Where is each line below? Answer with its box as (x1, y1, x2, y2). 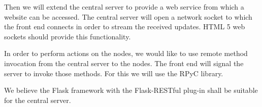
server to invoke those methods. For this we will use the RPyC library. (4, 68, 223, 78)
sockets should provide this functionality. (4, 31, 131, 41)
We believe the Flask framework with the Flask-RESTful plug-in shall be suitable (4, 85, 258, 95)
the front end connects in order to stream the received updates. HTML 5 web (4, 21, 245, 32)
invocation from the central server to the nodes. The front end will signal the (4, 58, 244, 68)
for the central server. (4, 94, 71, 105)
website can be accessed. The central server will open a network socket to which (4, 11, 252, 22)
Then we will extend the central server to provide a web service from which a (4, 2, 244, 12)
